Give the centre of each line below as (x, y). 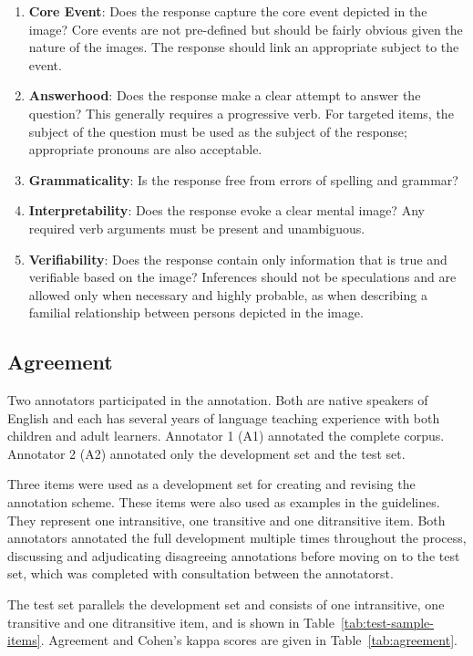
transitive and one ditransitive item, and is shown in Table (171, 622)
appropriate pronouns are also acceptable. (145, 149)
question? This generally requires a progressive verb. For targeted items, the (241, 113)
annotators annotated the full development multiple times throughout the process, (237, 538)
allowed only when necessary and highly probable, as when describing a (228, 294)
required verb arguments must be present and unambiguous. (197, 228)
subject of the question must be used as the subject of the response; (218, 131)
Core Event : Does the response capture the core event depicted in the (228, 11)
